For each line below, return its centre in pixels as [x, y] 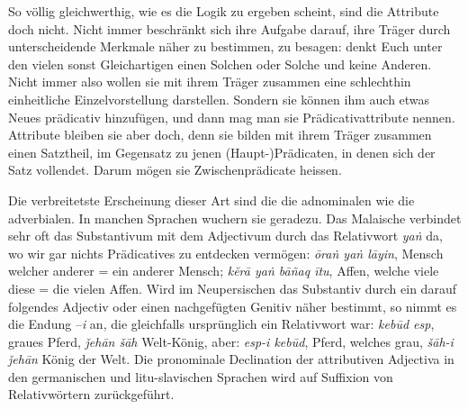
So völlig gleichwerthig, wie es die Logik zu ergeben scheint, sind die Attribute [224, 11]
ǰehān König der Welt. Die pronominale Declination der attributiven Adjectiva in [231, 359]
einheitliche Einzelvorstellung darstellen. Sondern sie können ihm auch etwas [219, 99]
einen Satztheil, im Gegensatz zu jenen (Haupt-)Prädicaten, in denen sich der [222, 152]
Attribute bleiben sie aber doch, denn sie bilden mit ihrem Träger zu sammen [220, 135]
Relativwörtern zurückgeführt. [91, 394]
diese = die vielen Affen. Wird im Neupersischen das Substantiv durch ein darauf [232, 288]
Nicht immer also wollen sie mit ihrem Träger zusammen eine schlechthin [210, 82]
